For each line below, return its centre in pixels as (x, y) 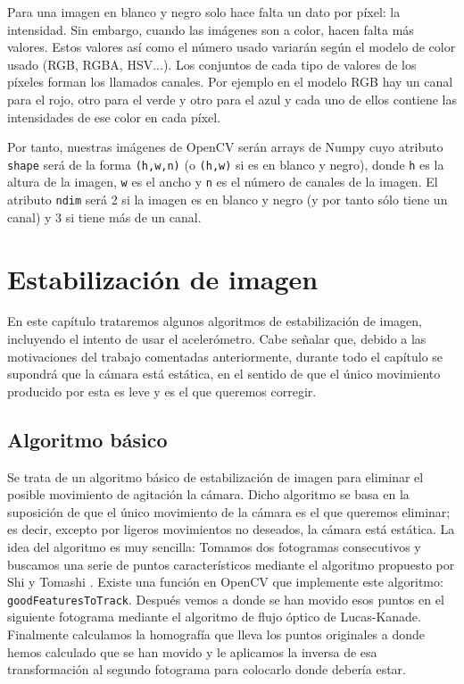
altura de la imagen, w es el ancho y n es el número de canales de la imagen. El (223, 182)
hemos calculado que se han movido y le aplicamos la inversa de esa (192, 651)
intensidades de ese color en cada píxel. (114, 117)
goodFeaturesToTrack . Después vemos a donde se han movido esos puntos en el (226, 599)
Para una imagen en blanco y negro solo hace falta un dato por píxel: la (204, 12)
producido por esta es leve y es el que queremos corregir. (162, 391)
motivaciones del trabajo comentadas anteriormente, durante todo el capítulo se (225, 356)
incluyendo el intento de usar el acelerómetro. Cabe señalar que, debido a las (217, 339)
